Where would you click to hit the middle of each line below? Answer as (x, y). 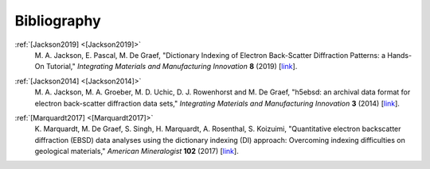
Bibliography (58, 21)
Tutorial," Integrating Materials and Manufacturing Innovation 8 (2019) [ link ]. (172, 67)
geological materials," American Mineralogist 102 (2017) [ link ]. (137, 152)
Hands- (400, 55)
